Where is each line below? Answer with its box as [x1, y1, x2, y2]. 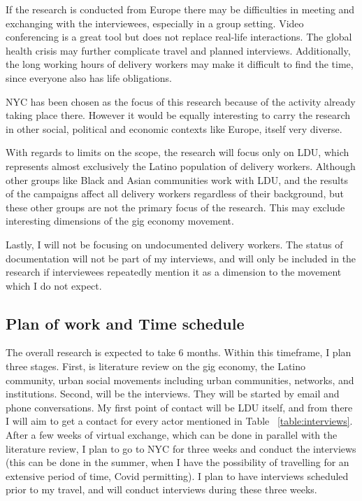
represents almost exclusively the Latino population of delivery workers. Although [6, 158, 356, 173]
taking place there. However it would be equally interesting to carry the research [6, 108, 351, 122]
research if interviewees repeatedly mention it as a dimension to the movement [6, 264, 342, 279]
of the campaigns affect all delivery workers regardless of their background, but [6, 186, 344, 201]
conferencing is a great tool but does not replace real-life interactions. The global [6, 29, 352, 44]
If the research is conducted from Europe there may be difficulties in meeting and [6, 2, 355, 16]
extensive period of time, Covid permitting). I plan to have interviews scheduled [6, 468, 349, 483]
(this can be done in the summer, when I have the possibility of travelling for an [6, 455, 349, 470]
